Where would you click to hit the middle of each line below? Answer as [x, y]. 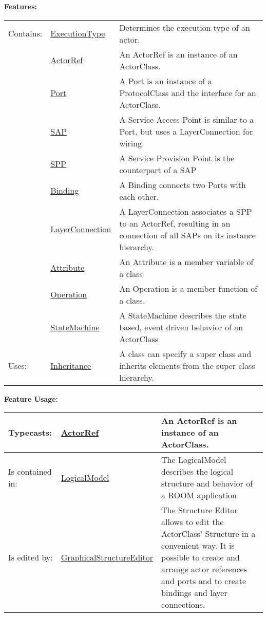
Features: [21, 6]
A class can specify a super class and [185, 353]
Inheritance [71, 365]
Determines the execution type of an [185, 27]
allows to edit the [193, 522]
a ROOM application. [200, 495]
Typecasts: [30, 433]
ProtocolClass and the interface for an [188, 92]
